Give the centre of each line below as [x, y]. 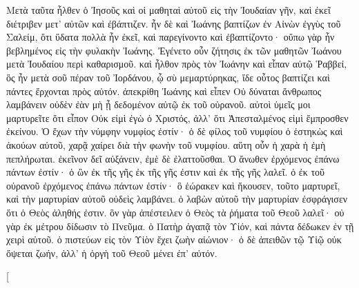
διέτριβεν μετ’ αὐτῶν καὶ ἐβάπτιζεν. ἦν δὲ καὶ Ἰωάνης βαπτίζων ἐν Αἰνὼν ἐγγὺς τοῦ [174, 23]
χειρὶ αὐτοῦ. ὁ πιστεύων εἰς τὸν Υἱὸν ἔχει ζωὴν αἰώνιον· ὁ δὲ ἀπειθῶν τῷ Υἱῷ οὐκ [174, 239]
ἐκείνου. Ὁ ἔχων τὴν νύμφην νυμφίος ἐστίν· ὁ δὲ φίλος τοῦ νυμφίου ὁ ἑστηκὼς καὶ [175, 131]
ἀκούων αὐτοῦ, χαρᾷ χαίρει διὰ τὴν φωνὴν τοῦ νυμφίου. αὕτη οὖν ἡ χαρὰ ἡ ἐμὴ [166, 144]
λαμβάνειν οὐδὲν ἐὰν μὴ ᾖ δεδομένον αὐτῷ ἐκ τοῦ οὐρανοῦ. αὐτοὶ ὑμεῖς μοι [158, 104]
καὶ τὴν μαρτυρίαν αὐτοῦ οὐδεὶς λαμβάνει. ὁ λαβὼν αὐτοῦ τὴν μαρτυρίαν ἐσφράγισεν [177, 199]
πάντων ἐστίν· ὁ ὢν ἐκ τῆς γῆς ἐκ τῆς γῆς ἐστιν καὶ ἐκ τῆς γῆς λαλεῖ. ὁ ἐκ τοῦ [165, 172]
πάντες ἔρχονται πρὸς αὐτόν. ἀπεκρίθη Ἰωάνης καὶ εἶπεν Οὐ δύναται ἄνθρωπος [164, 91]
